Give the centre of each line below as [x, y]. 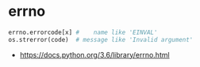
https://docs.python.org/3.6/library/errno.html [94, 54]
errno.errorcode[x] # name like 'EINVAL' [83, 32]
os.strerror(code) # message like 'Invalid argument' [101, 39]
